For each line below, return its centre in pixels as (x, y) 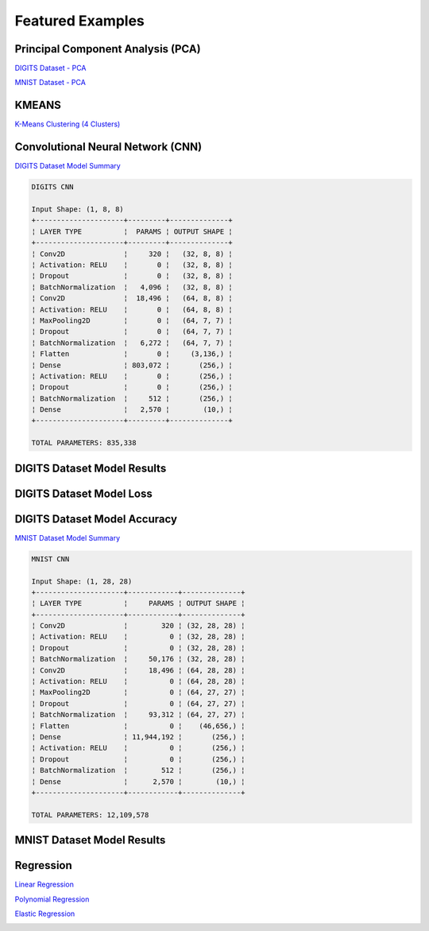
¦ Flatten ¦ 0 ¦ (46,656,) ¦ (138, 726)
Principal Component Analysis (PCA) (108, 49)
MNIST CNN (50, 559)
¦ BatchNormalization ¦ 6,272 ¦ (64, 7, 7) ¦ (132, 343)
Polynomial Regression (52, 899)
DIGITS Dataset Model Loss (83, 493)
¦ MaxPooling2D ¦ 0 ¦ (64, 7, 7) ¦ (132, 320)
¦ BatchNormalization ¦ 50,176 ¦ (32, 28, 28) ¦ (138, 659)
